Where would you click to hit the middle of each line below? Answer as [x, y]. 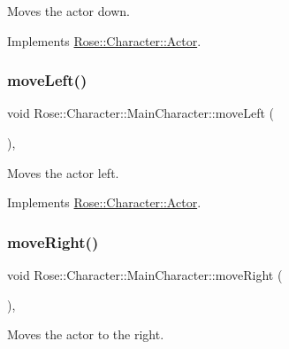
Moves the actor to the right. [86, 334]
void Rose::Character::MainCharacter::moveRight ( [145, 275]
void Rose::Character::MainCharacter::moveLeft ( [141, 113]
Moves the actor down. [68, 11]
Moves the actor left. [63, 172]
